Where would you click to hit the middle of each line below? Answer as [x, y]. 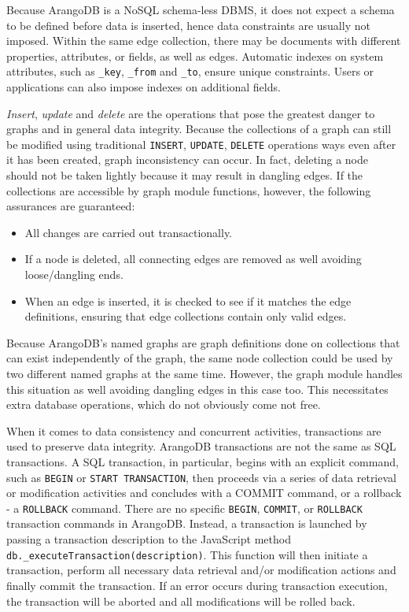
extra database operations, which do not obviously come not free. [164, 404]
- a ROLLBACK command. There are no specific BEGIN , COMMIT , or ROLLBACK [184, 508]
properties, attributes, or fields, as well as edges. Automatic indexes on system [195, 56]
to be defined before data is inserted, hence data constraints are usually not [188, 25]
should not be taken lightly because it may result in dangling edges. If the [185, 175]
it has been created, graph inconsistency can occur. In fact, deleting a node [188, 159]
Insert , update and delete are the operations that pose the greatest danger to [191, 113]
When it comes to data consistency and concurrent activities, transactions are [194, 430]
